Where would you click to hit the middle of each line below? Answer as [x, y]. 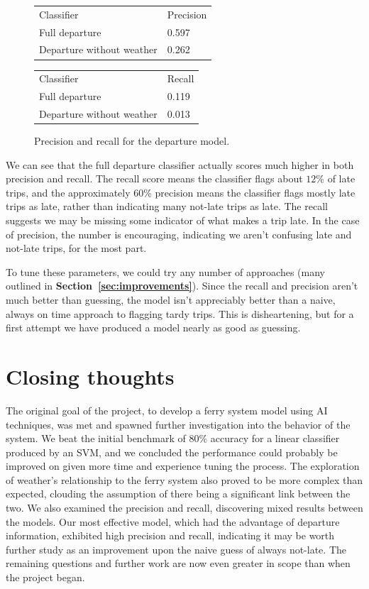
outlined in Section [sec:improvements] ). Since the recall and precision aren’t [182, 286]
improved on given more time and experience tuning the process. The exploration [183, 466]
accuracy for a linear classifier [275, 438]
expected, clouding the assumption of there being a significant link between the [178, 494]
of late [341, 178]
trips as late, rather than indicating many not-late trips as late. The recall [167, 206]
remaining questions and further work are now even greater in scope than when [178, 563]
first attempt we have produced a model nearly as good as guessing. [153, 327]
